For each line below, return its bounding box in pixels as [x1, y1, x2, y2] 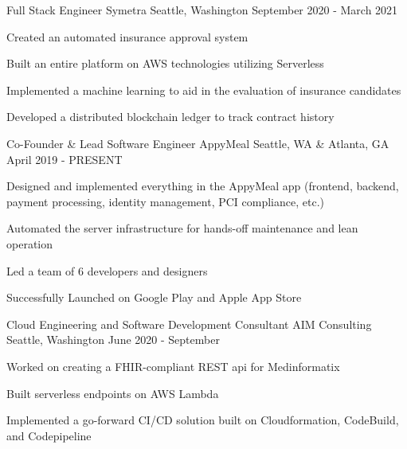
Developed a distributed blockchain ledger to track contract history [6, 108, 335, 125]
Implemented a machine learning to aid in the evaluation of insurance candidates [6, 81, 401, 98]
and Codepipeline [6, 427, 92, 443]
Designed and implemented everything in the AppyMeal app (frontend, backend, [6, 178, 399, 194]
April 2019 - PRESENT [6, 150, 123, 167]
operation [6, 235, 53, 252]
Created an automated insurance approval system [6, 28, 249, 45]
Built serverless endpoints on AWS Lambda [6, 385, 219, 401]
